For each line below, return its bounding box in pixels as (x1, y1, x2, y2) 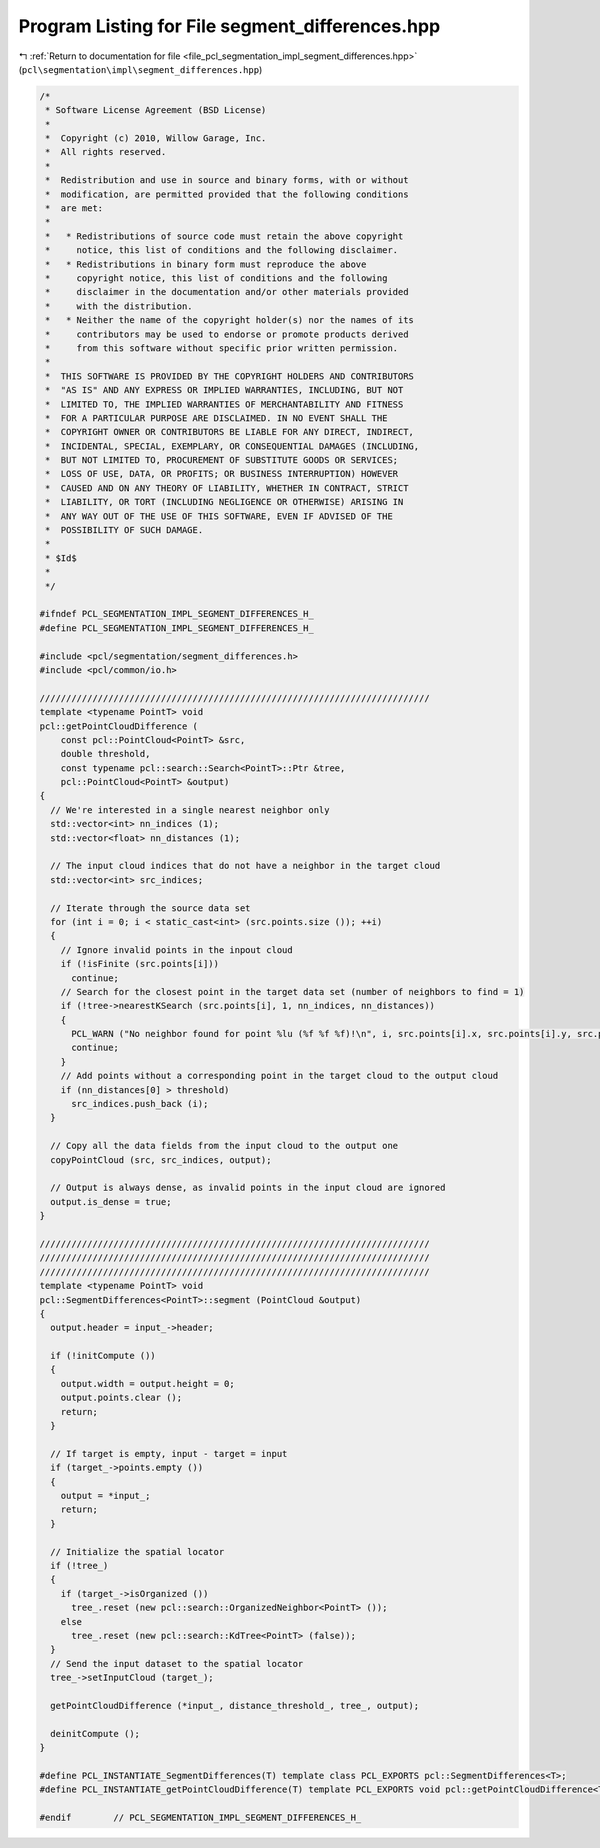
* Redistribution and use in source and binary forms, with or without (45, 175, 409, 186)
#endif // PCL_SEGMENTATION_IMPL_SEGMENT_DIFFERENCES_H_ (39, 1811, 362, 1823)
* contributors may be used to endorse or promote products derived (45, 328, 409, 340)
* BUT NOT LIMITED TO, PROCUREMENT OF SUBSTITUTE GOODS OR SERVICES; (45, 455, 399, 466)
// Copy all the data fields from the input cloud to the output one (50, 1140, 399, 1152)
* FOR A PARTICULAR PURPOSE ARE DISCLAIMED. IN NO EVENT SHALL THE (45, 412, 388, 424)
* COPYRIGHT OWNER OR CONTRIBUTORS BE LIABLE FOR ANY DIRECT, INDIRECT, (45, 426, 415, 438)
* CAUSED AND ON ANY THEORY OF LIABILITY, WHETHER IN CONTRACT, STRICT (45, 482, 409, 494)
